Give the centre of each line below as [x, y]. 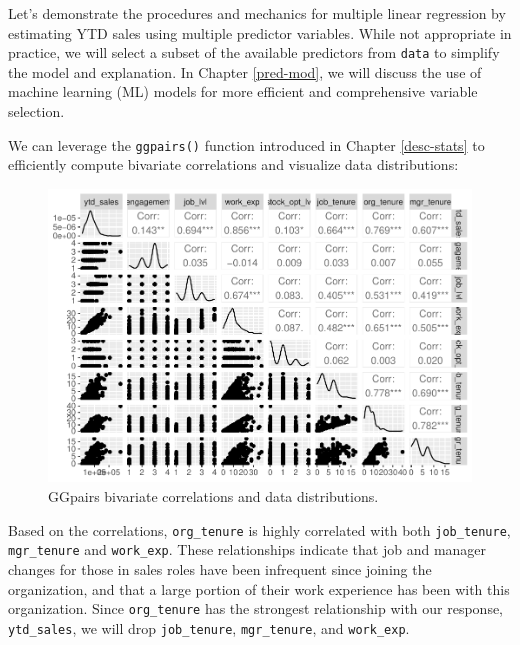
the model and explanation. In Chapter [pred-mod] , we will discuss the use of [245, 71]
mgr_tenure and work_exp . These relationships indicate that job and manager [247, 549]
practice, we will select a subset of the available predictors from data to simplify [254, 52]
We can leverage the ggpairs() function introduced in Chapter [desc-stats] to [246, 144]
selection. [36, 111]
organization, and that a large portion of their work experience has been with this [259, 588]
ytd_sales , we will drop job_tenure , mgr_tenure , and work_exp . [209, 627]
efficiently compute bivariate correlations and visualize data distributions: [233, 164]
